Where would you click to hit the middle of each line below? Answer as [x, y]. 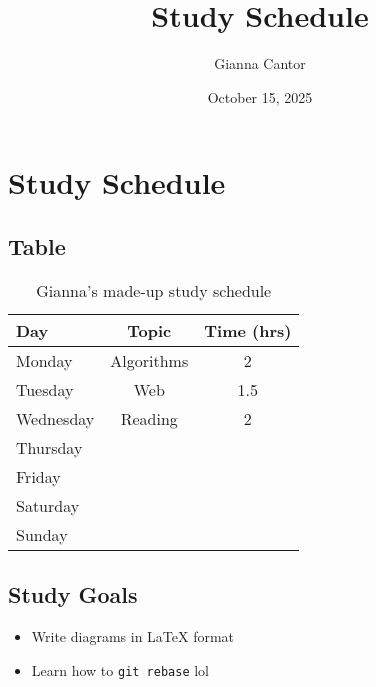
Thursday [49, 447]
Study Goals [73, 594]
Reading [149, 418]
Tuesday [45, 389]
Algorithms [149, 360]
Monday [44, 360]
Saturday [48, 505]
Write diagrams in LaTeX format [133, 635]
